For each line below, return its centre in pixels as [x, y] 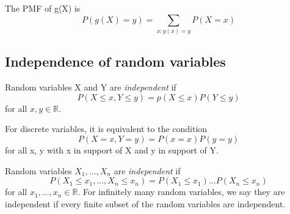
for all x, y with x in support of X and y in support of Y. [112, 149]
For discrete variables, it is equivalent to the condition [106, 129]
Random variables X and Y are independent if [91, 87]
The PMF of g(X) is [43, 8]
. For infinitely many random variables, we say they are [181, 192]
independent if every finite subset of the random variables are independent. [145, 203]
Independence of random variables [115, 61]
